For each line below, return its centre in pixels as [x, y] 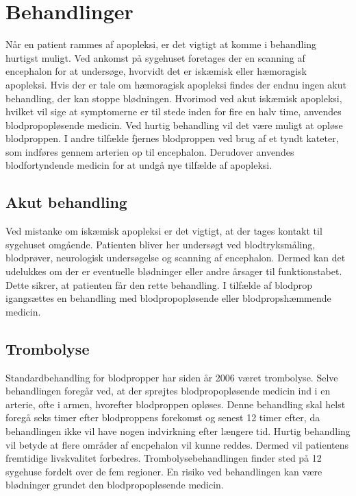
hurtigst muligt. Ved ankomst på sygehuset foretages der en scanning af [155, 57]
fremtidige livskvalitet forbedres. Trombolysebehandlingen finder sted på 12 [164, 458]
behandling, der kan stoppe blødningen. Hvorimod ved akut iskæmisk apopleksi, [174, 98]
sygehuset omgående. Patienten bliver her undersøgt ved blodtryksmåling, [161, 244]
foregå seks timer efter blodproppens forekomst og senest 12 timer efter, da [163, 417]
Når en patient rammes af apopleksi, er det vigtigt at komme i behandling [161, 44]
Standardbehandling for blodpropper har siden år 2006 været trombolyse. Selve [172, 377]
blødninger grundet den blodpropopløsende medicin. [115, 485]
